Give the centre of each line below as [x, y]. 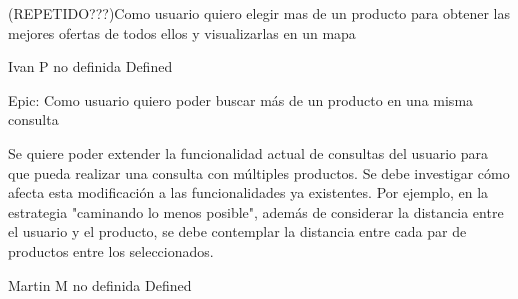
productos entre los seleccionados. [111, 250]
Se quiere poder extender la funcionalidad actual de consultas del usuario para [248, 152]
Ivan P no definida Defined [90, 66]
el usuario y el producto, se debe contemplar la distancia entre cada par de [237, 231]
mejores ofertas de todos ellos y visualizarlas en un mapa [182, 32]
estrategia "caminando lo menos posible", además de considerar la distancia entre [256, 211]
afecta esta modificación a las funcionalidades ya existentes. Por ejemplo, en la [248, 192]
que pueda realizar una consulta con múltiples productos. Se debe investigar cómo [259, 172]
